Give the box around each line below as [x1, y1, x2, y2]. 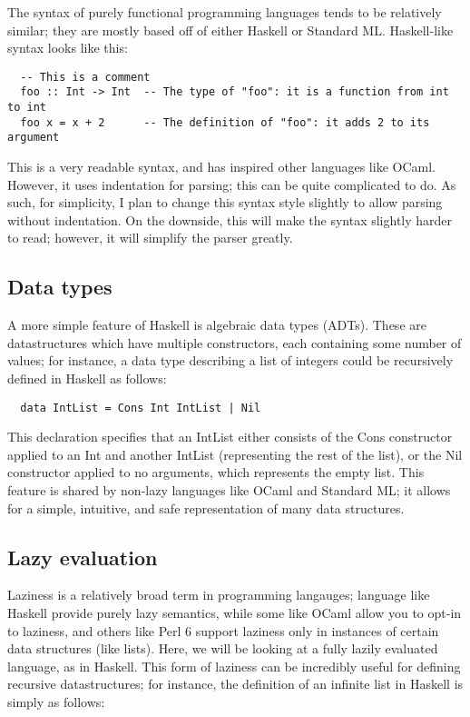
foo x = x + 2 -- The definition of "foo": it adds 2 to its [20, 115, 430, 129]
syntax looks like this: [7, 38, 128, 57]
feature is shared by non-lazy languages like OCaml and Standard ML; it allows [7, 481, 451, 500]
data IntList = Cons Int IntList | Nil [20, 401, 261, 414]
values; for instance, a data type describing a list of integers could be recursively [7, 351, 454, 370]
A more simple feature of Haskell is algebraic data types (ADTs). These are [7, 315, 426, 334]
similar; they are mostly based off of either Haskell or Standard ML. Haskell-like [7, 20, 454, 39]
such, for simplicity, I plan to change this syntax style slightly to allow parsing [7, 193, 443, 212]
